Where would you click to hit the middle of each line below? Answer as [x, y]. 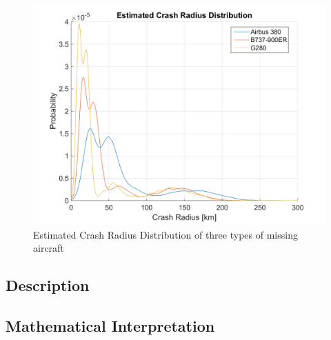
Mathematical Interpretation [110, 325]
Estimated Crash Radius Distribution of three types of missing [165, 234]
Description [48, 285]
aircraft [49, 248]
